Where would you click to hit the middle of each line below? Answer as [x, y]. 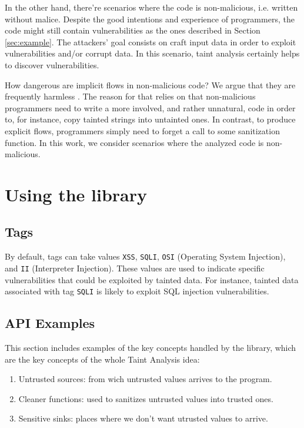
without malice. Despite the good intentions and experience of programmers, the [150, 19]
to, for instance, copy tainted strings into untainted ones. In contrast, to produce [150, 119]
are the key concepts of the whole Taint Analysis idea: [102, 359]
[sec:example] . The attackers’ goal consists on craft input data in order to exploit [151, 42]
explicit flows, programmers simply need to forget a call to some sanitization [142, 130]
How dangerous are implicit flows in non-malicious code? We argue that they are [150, 84]
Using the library [76, 194]
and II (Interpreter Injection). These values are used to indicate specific [135, 268]
